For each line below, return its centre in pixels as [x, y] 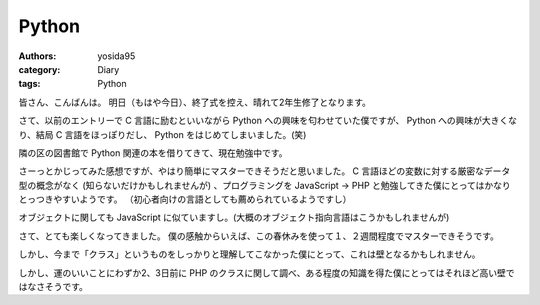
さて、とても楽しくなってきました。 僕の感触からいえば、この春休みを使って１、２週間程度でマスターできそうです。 [259, 236]
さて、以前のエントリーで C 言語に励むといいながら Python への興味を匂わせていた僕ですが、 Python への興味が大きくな [268, 121]
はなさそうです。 [53, 287]
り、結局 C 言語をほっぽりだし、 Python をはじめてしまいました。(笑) [162, 134]
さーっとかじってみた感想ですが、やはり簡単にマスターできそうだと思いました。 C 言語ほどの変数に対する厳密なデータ [264, 171]
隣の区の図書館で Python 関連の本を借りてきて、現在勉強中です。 [153, 152]
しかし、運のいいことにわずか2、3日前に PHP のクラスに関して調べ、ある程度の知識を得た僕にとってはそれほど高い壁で [266, 272]
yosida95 [116, 56]
